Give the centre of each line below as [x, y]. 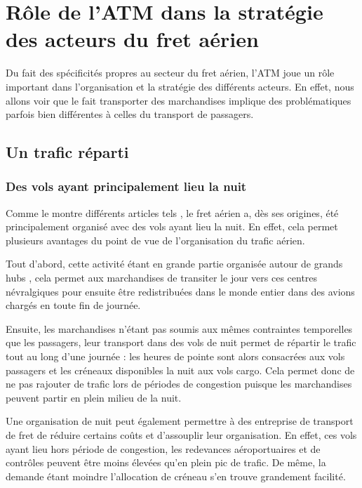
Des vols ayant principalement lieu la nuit [126, 186]
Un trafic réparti [67, 152]
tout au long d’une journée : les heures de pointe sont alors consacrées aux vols [175, 356]
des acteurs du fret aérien [132, 39]
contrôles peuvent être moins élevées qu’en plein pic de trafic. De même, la [166, 462]
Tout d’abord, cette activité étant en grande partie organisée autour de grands [174, 264]
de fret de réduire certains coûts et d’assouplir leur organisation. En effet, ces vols [181, 435]
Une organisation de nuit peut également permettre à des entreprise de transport [180, 421]
